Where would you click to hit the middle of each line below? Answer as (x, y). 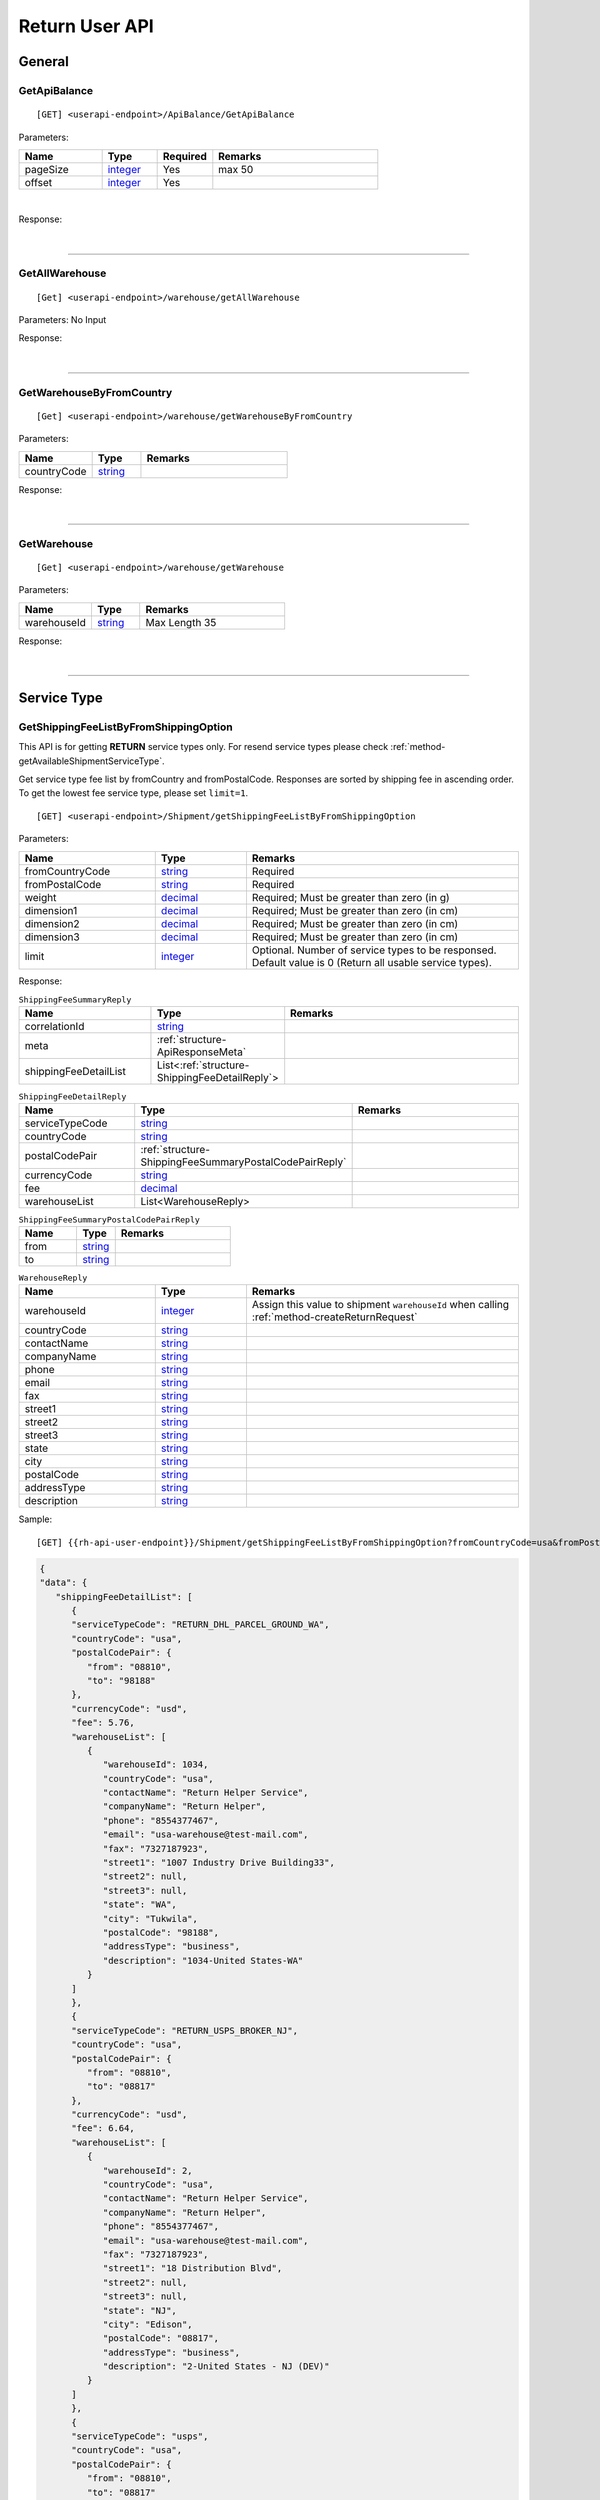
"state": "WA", (139, 1904)
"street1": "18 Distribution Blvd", (192, 2268)
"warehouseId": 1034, (155, 1764)
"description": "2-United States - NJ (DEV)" (216, 2366)
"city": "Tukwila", (150, 1918)
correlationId (54, 1027)
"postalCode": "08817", (161, 2338)
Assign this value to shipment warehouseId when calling (380, 1305)
